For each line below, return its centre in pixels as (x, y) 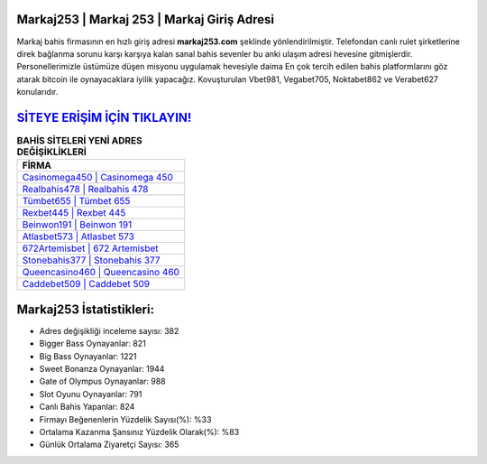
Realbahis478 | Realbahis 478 (85, 190)
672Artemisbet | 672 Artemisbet (90, 248)
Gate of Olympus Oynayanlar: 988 (102, 381)
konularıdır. (37, 92)
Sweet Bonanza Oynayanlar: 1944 (102, 369)
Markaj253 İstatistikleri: (86, 309)
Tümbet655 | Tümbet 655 (76, 201)
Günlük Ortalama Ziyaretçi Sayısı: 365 (109, 445)
